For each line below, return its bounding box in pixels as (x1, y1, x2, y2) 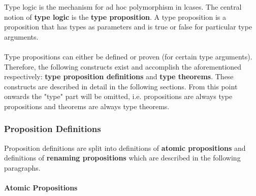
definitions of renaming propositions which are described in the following (4, 152, 241, 163)
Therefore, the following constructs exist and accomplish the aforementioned (4, 61, 242, 72)
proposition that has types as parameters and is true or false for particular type (4, 21, 252, 32)
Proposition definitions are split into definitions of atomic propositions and (4, 142, 246, 153)
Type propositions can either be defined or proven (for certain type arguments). (4, 51, 252, 61)
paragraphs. (4, 162, 41, 173)
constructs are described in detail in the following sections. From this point (4, 81, 238, 91)
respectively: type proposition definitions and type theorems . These (4, 71, 234, 82)
